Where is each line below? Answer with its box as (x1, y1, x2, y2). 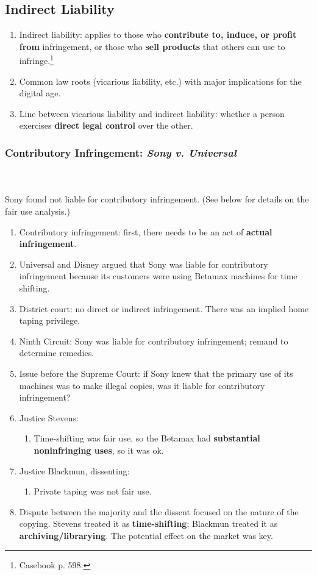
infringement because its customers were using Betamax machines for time (19, 270, 297, 282)
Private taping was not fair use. (34, 485, 152, 498)
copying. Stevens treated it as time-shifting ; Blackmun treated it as (19, 517, 278, 530)
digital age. (19, 87, 61, 99)
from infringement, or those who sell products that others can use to (19, 40, 285, 52)
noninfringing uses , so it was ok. (34, 443, 164, 456)
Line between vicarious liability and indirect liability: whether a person (19, 107, 285, 120)
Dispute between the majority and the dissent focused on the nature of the (19, 505, 299, 518)
